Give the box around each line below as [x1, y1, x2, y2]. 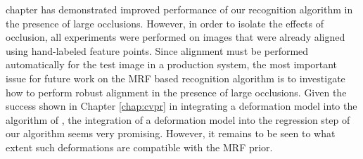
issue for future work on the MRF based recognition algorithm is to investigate [6, 70, 345, 85]
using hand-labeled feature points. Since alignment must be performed [6, 43, 309, 58]
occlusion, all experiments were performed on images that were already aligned [6, 30, 345, 44]
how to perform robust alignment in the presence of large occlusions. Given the [6, 84, 347, 99]
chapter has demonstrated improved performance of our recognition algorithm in [6, 2, 353, 16]
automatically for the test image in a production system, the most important [6, 57, 337, 72]
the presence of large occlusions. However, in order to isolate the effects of [6, 15, 324, 30]
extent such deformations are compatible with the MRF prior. [6, 139, 273, 154]
